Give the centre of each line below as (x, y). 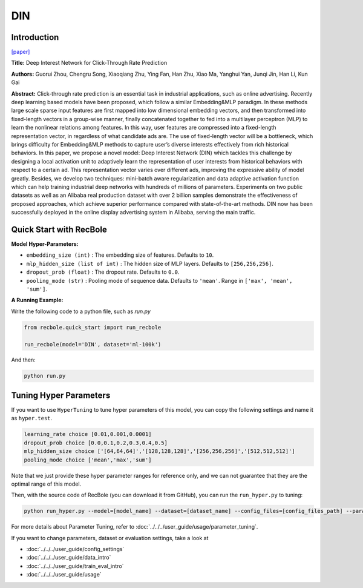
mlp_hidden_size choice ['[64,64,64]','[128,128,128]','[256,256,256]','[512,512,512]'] (160, 451)
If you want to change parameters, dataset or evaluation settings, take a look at (110, 538)
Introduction (35, 37)
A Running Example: (37, 300)
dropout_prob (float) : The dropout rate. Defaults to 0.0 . (103, 272)
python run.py (45, 376)
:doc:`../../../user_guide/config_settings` (75, 549)
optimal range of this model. (46, 484)
